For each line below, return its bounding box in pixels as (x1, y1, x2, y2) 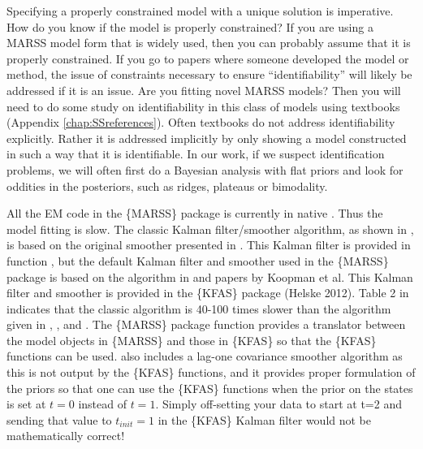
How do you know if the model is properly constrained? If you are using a (6, 18, 373, 35)
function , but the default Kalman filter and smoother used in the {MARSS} (6, 252, 389, 269)
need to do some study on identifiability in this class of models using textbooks (6, 97, 400, 114)
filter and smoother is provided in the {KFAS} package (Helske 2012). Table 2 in (6, 284, 409, 301)
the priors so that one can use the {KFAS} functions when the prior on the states (6, 379, 413, 396)
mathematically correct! (6, 427, 125, 444)
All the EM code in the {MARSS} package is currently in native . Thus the (6, 205, 383, 222)
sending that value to (6, 411, 112, 428)
